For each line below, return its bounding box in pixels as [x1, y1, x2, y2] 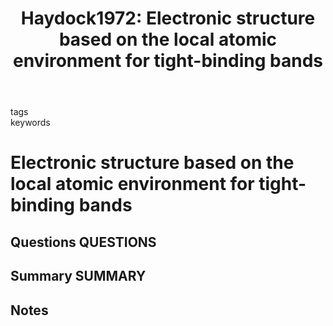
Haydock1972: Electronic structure [20, 7, 316, 30]
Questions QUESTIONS [10, 233, 157, 251]
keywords [10, 117, 51, 129]
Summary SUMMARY [10, 268, 147, 285]
